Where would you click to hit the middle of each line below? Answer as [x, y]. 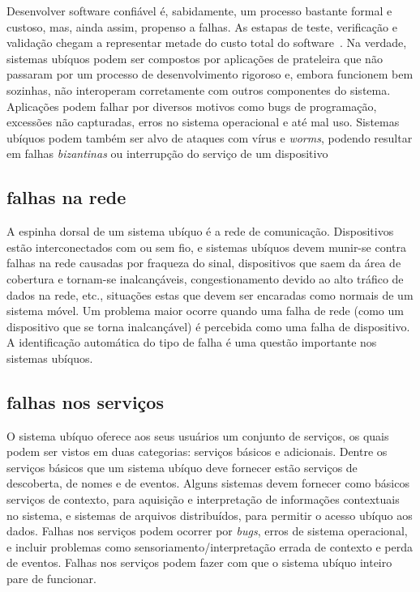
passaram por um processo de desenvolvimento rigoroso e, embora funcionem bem [210, 74]
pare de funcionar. [51, 579]
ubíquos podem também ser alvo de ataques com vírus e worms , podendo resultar [210, 137]
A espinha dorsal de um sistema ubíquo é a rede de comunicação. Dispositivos [200, 231]
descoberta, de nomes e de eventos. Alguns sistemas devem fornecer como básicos [208, 483]
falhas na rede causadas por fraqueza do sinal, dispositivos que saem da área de [204, 263]
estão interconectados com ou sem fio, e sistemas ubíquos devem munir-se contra [206, 247]
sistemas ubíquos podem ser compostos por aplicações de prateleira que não [195, 58]
